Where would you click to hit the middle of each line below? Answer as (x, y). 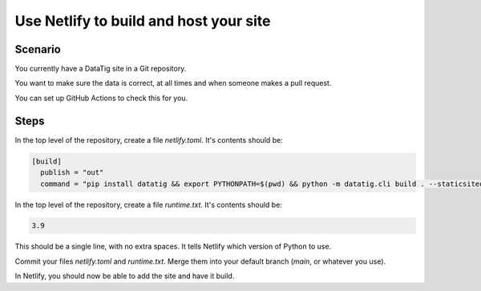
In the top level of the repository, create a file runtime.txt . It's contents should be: (148, 204)
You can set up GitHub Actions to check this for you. (101, 98)
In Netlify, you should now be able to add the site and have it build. (125, 276)
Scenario (38, 49)
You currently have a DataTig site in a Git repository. (101, 69)
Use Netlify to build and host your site (143, 21)
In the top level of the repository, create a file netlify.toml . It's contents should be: (149, 139)
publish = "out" (72, 173)
